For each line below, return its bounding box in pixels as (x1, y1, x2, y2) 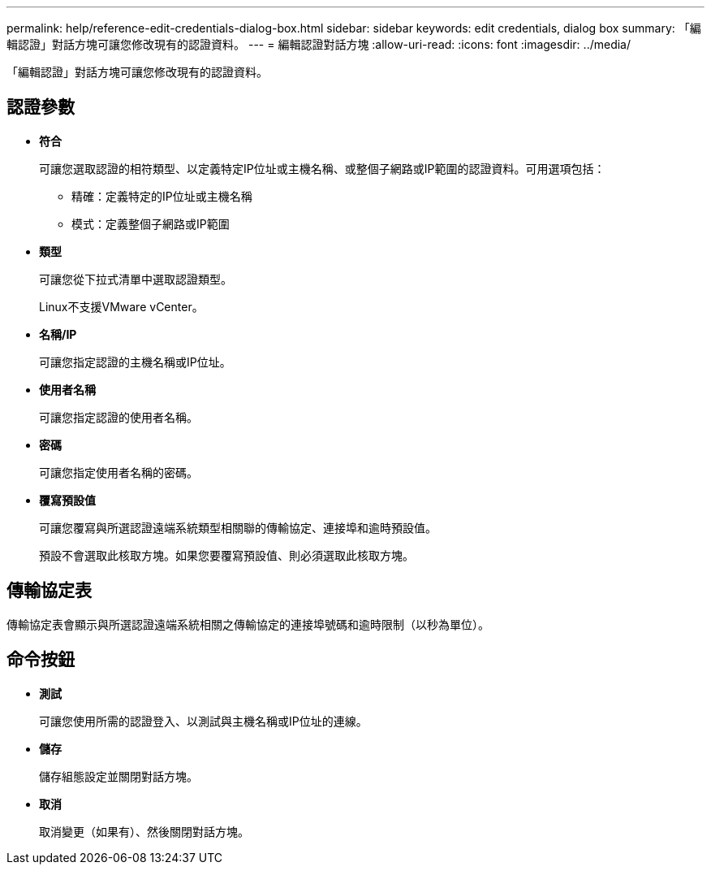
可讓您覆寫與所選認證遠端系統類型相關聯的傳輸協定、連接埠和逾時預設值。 (39, 520, 437, 535)
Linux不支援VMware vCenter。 (39, 299, 204, 314)
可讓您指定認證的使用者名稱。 (39, 409, 198, 424)
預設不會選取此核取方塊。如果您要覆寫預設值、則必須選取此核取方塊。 (39, 548, 414, 562)
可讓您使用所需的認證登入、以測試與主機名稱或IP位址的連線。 (39, 713, 368, 728)
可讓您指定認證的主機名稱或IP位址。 (39, 354, 231, 369)
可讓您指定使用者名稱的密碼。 (39, 465, 198, 479)
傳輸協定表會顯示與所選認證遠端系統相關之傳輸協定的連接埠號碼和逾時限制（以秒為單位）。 (6, 617, 489, 631)
